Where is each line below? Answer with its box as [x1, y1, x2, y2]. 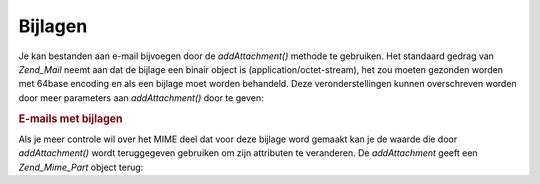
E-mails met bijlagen [18, 111, 124, 125]
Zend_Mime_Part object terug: [18, 161, 144, 173]
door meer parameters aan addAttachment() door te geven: [18, 91, 264, 104]
